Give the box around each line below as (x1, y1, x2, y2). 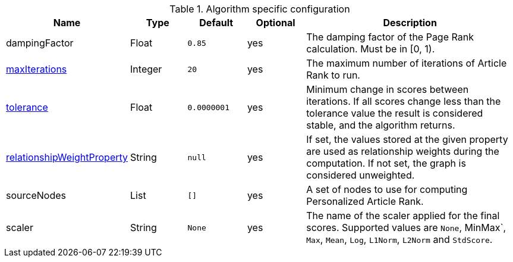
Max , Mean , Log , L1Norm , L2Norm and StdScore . (306, 233, 493, 245)
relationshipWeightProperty (6, 151, 128, 163)
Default (199, 17, 234, 29)
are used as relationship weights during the (306, 145, 499, 157)
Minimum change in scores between (306, 83, 469, 95)
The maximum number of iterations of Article (306, 57, 507, 69)
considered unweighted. (306, 169, 415, 181)
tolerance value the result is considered (306, 107, 483, 119)
